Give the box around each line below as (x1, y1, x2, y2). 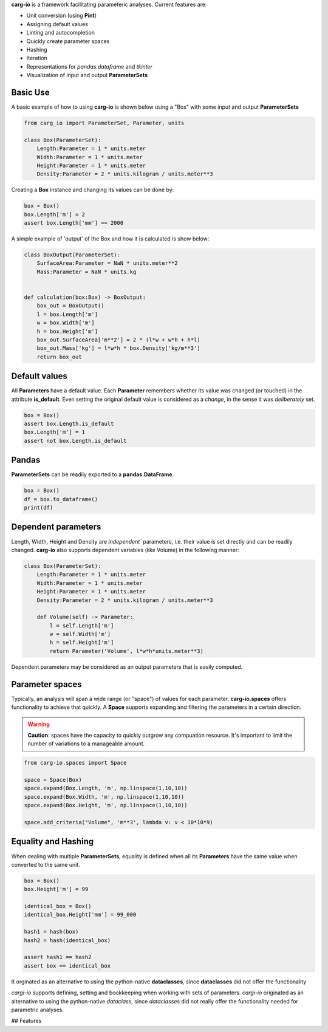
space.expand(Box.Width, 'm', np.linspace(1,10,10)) (24, 793, 185, 800)
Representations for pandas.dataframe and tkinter (26, 63, 153, 70)
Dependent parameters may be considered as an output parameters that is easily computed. (11, 663, 243, 671)
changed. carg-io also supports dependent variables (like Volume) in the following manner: (11, 546, 239, 553)
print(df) (24, 504, 53, 511)
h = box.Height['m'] (36, 328, 98, 335)
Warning (27, 720, 50, 728)
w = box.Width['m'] (36, 320, 95, 326)
